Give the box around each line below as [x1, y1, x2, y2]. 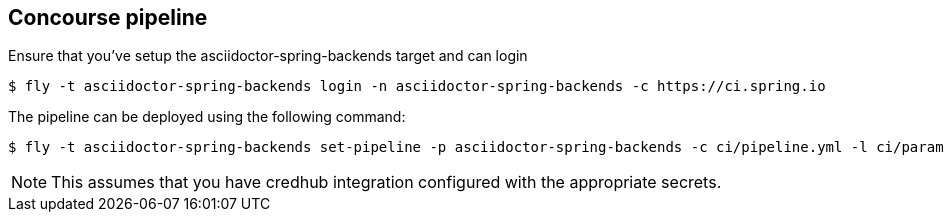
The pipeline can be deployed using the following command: [8, 108, 406, 126]
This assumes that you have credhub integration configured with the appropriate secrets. [51, 172, 722, 193]
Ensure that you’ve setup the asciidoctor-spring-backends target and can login [8, 47, 528, 65]
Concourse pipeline [8, 5, 208, 30]
